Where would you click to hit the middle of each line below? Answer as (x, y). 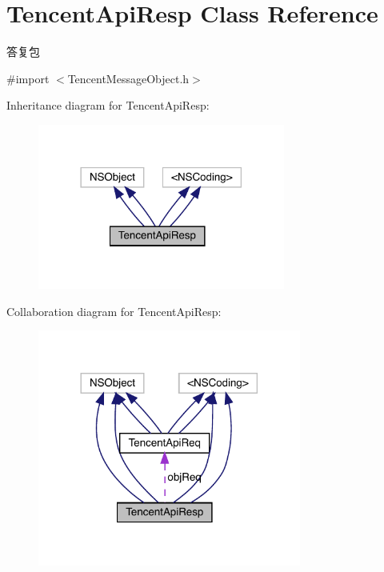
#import (28, 78)
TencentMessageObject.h (128, 78)
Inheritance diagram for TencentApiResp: (108, 105)
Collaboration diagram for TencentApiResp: (114, 311)
